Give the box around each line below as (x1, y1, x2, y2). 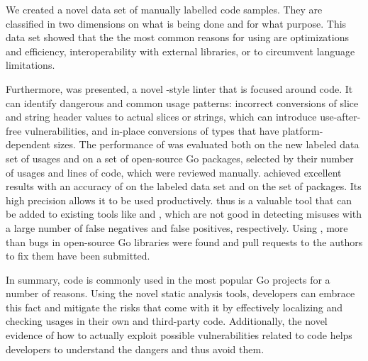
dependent (6, 137, 51, 152)
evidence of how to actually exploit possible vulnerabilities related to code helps (6, 328, 352, 343)
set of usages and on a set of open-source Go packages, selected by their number (6, 150, 354, 165)
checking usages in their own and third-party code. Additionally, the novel (6, 313, 328, 328)
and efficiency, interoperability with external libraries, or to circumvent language (6, 43, 355, 58)
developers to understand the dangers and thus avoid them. (6, 341, 264, 356)
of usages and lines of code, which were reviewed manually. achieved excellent (6, 165, 342, 179)
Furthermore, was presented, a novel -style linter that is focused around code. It (6, 81, 353, 96)
